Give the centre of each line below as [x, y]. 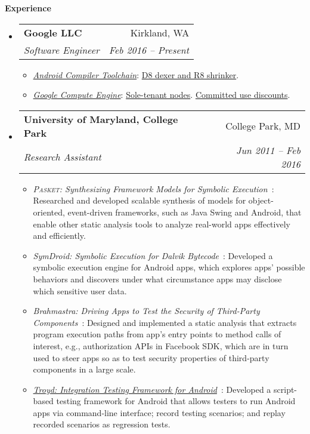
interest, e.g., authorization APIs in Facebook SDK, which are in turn [161, 345]
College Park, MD [263, 126]
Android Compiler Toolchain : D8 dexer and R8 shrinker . [136, 74]
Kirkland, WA [160, 32]
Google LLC [53, 32]
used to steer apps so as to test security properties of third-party [151, 357]
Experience [28, 8]
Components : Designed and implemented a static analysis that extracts [165, 322]
